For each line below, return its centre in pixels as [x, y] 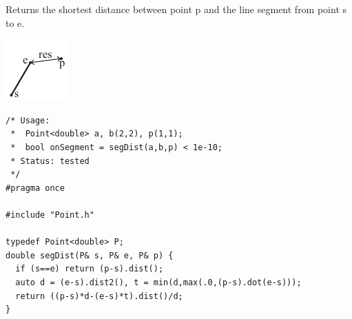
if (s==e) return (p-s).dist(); [90, 269]
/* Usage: [28, 120]
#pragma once [35, 188]
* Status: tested [50, 161]
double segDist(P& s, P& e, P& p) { [90, 255]
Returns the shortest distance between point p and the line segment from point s [176, 9]
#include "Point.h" [50, 215]
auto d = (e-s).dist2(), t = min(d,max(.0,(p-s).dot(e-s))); [158, 282]
